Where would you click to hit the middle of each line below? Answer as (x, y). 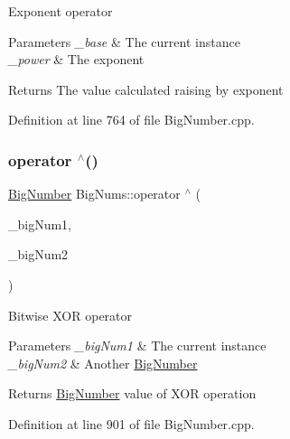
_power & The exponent (76, 59)
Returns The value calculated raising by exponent (146, 89)
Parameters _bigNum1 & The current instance (137, 346)
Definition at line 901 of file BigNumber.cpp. (131, 423)
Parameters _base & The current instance (124, 41)
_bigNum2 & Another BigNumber (103, 363)
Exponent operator (61, 11)
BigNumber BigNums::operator (94, 194)
